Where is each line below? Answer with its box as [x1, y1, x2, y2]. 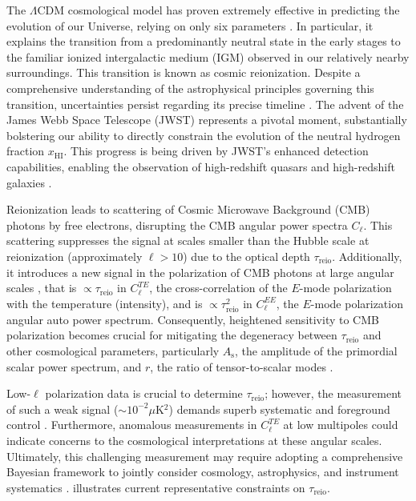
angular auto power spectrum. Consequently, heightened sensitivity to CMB [6, 311, 379, 327]
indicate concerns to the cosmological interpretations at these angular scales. [6, 432, 382, 448]
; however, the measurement [265, 385, 402, 402]
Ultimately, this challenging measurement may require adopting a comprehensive [6, 447, 403, 464]
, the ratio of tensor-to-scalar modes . [150, 358, 333, 375]
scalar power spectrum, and [6, 358, 142, 375]
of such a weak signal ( [6, 400, 119, 417]
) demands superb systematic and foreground [168, 400, 390, 417]
